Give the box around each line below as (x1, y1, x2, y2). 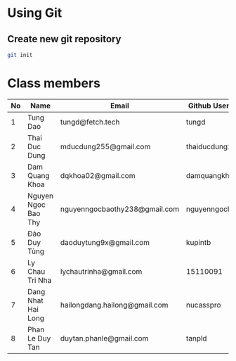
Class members (7, 75, 100, 91)
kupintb (185, 237, 211, 247)
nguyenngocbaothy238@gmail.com (60, 204, 180, 214)
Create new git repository (7, 33, 122, 45)
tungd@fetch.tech (60, 117, 120, 127)
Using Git (7, 5, 63, 21)
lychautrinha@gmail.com (60, 266, 143, 276)
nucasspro (185, 300, 221, 310)
